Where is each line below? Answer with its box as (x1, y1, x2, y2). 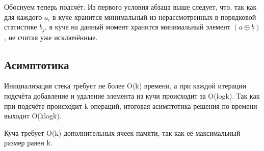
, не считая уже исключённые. (4, 32, 98, 42)
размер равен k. (4, 137, 52, 148)
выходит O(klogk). (4, 110, 62, 121)
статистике (4, 21, 37, 32)
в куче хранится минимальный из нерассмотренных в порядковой (52, 11, 256, 22)
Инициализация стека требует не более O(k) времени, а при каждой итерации (4, 80, 247, 91)
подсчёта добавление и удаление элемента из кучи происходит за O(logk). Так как (4, 90, 260, 101)
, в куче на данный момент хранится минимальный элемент (44, 21, 230, 32)
